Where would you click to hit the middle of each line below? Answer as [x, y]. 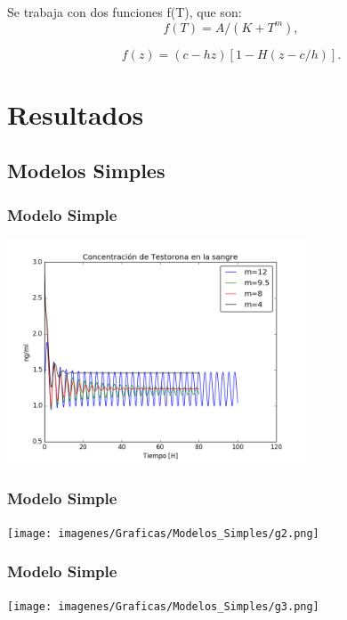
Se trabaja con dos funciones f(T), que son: [125, 12]
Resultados [76, 114]
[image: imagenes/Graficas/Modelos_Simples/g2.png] [163, 533]
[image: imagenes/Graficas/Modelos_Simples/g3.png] [163, 606]
